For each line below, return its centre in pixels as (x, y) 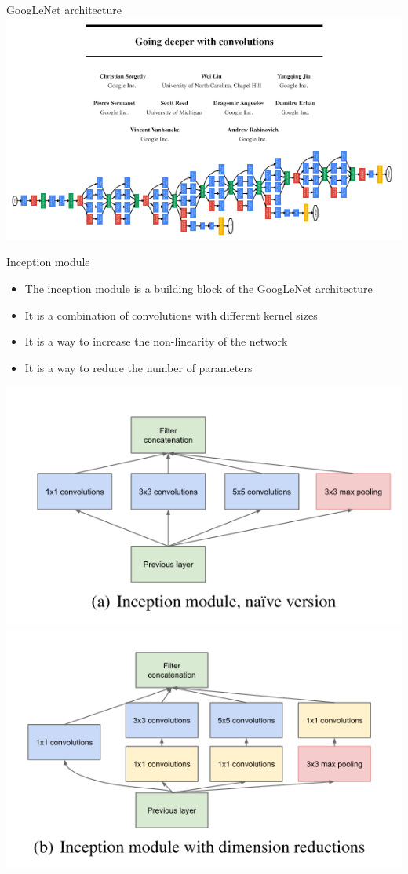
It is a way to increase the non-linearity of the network (156, 341)
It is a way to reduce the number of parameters (138, 367)
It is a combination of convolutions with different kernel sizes (171, 314)
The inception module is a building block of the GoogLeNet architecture (199, 289)
